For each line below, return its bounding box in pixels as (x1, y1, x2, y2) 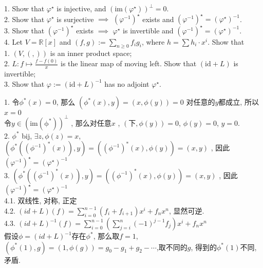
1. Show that (4, 3, 45, 13)
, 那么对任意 (71, 117, 111, 128)
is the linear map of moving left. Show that (61, 58, 197, 69)
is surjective (57, 13, 94, 24)
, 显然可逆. (169, 205, 204, 216)
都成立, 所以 (218, 97, 259, 107)
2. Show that (4, 13, 45, 24)
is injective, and (57, 3, 106, 13)
